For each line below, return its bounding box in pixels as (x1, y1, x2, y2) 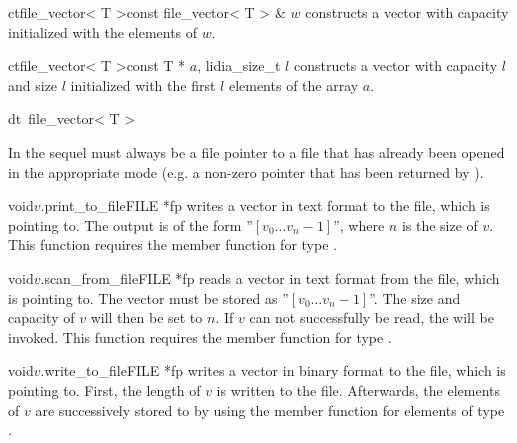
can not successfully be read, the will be (249, 307, 494, 328)
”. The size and (369, 287, 461, 308)
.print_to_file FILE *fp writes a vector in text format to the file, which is (40, 195, 490, 216)
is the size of (401, 214, 478, 235)
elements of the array (228, 74, 359, 95)
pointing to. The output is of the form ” (8, 214, 253, 235)
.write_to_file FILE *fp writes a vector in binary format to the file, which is (40, 360, 506, 381)
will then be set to (90, 307, 203, 328)
